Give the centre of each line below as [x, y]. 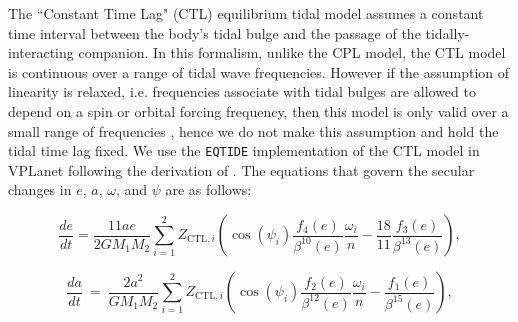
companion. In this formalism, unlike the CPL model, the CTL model [292, 52]
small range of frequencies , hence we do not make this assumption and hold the [253, 130]
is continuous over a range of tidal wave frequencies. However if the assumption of [259, 71]
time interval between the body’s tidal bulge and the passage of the [214, 32]
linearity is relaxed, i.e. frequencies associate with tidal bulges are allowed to [242, 91]
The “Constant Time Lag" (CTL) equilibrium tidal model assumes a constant [246, 13]
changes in [40, 189]
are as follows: [208, 189]
